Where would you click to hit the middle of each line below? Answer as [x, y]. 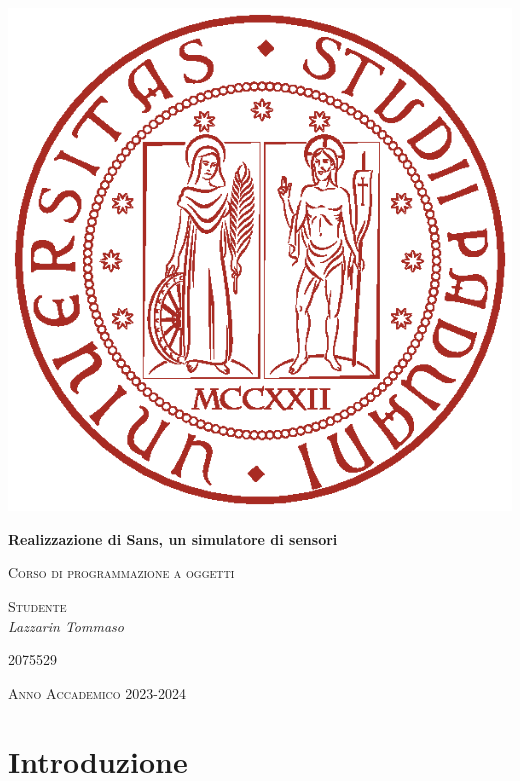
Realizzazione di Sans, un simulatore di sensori [173, 538]
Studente [37, 605]
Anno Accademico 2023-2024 [97, 692]
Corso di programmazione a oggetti [121, 572]
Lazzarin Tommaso [66, 625]
